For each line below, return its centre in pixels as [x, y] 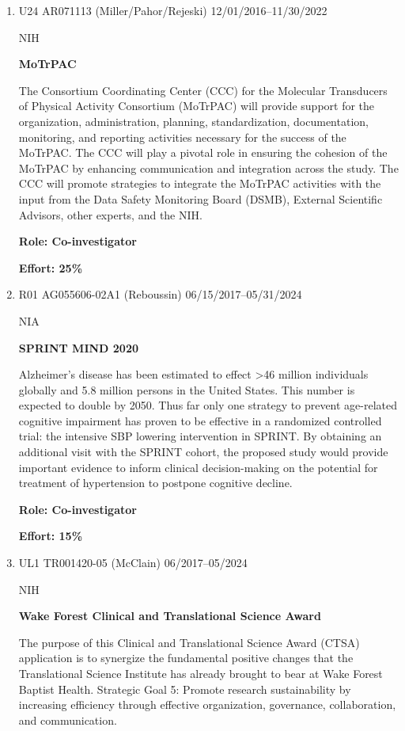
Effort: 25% [51, 267]
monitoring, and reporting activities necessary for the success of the [182, 137]
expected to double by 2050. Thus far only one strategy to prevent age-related [208, 405]
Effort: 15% [51, 536]
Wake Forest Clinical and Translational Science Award [170, 616]
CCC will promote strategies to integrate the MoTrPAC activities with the [200, 183]
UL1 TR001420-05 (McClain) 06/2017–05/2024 [133, 563]
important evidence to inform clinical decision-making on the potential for [198, 467]
